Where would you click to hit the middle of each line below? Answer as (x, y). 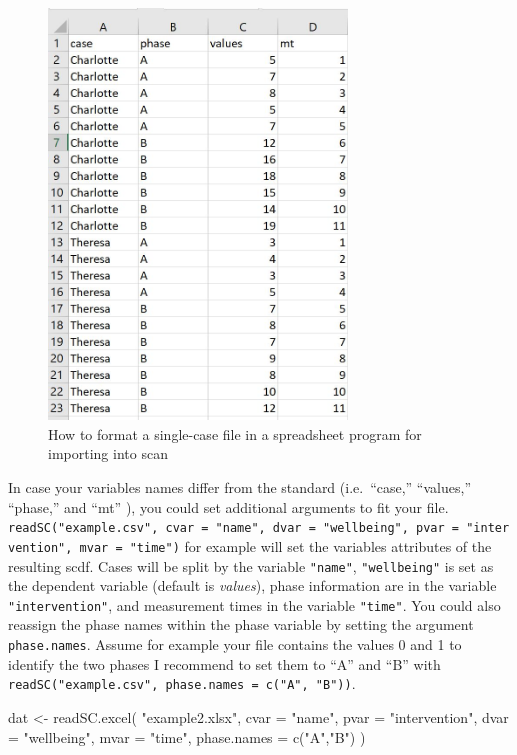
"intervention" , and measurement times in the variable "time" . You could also (254, 604)
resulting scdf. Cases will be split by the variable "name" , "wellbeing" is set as (251, 565)
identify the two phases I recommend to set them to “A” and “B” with (224, 663)
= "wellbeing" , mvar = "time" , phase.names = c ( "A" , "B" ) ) (187, 736)
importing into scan (108, 453)
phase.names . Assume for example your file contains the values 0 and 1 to (235, 644)
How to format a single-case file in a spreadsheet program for (235, 433)
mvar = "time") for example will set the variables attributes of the (285, 545)
